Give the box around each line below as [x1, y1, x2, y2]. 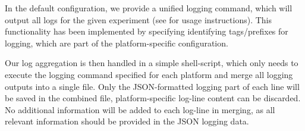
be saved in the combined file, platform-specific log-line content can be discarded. [5, 92, 301, 104]
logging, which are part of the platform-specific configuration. [5, 36, 228, 49]
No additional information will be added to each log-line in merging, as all [5, 103, 275, 116]
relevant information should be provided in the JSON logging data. [5, 115, 249, 127]
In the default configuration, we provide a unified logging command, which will [5, 2, 293, 14]
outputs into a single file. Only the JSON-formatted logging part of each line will [5, 80, 300, 92]
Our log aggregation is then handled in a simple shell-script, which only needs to [5, 57, 298, 69]
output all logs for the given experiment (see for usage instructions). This [5, 13, 272, 26]
